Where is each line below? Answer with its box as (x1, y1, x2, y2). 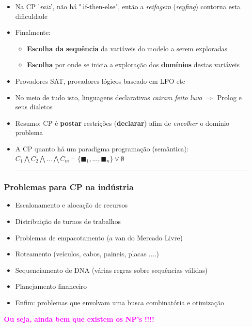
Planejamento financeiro (15, 281, 87, 291)
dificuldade (15, 11, 47, 21)
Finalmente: (15, 27, 51, 37)
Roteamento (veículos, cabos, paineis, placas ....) (15, 249, 159, 259)
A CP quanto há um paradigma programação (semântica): (15, 144, 189, 153)
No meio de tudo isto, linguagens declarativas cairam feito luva (15, 92, 202, 102)
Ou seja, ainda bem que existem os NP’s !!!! (4, 313, 155, 324)
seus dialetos (15, 102, 53, 112)
